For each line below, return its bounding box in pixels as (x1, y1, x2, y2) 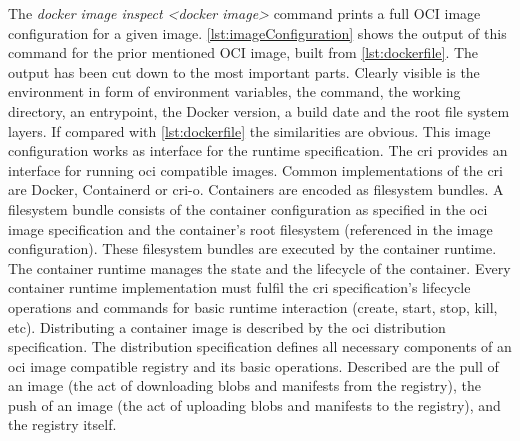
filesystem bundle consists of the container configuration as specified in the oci (8, 198, 488, 219)
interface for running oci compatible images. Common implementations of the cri (8, 159, 503, 180)
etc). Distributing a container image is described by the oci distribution (8, 316, 446, 337)
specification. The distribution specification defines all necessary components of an (8, 336, 512, 357)
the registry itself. (8, 414, 117, 435)
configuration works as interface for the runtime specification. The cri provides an (8, 140, 508, 161)
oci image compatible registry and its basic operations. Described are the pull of (8, 355, 499, 376)
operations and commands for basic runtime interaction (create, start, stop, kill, (8, 296, 498, 317)
